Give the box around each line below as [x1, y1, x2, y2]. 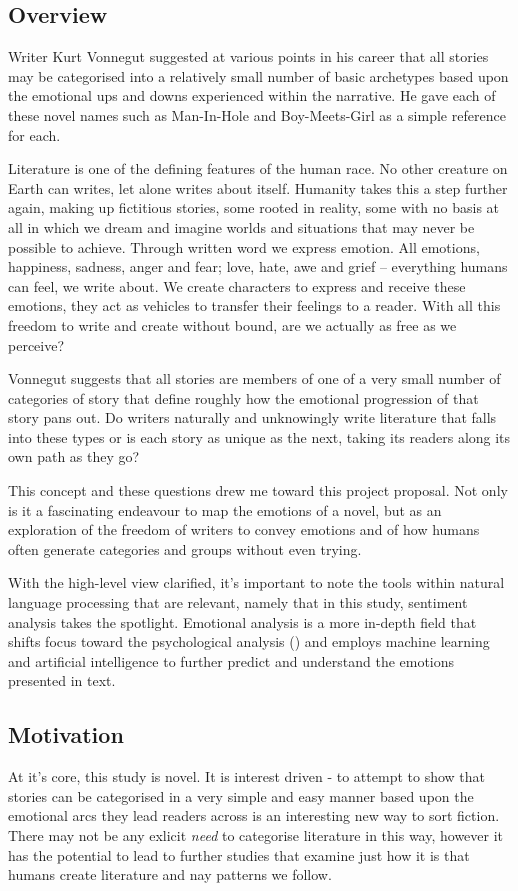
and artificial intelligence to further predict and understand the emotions [8, 650, 455, 671]
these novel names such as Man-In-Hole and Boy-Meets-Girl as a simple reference [8, 104, 506, 125]
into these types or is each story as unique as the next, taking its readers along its [8, 426, 511, 447]
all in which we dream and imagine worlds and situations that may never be [8, 216, 475, 237]
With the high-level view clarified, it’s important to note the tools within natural [8, 572, 505, 593]
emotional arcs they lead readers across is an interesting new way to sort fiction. [8, 805, 500, 826]
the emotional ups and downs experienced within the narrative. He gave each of [8, 85, 496, 106]
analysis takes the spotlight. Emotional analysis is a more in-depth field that [8, 611, 477, 632]
